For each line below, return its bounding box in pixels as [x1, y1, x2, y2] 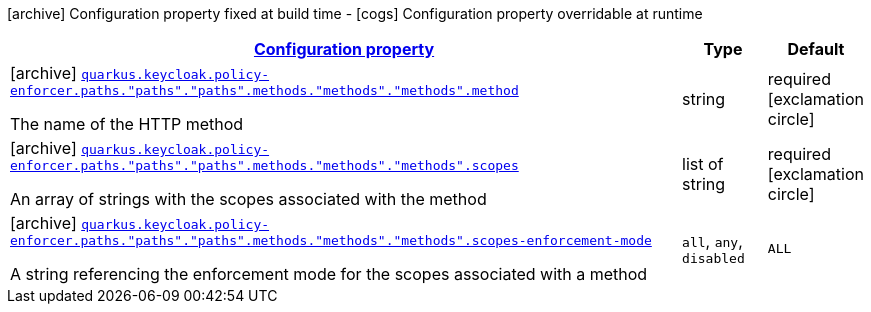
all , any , [682, 231, 743, 251]
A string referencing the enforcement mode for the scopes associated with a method [10, 264, 648, 284]
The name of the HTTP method [10, 114, 244, 134]
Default [787, 39, 845, 59]
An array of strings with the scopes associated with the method [10, 189, 487, 209]
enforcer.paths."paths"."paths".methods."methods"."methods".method [10, 83, 519, 98]
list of [682, 153, 724, 174]
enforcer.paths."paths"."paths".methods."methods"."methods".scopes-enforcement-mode [10, 233, 652, 248]
